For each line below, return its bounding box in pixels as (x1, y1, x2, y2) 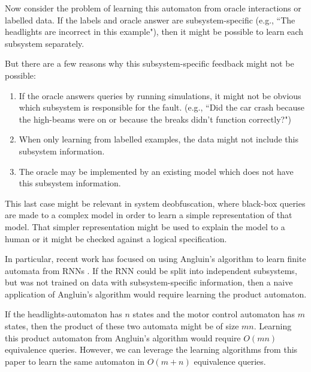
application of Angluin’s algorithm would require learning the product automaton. (5, 287, 307, 300)
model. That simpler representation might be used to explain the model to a (5, 220, 285, 233)
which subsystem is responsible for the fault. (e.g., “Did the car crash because (19, 101, 304, 114)
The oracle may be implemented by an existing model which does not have (19, 165, 294, 177)
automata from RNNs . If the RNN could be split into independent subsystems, (5, 264, 297, 276)
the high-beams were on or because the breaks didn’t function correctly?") (19, 112, 291, 125)
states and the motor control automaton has (132, 308, 295, 320)
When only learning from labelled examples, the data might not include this (19, 133, 298, 145)
